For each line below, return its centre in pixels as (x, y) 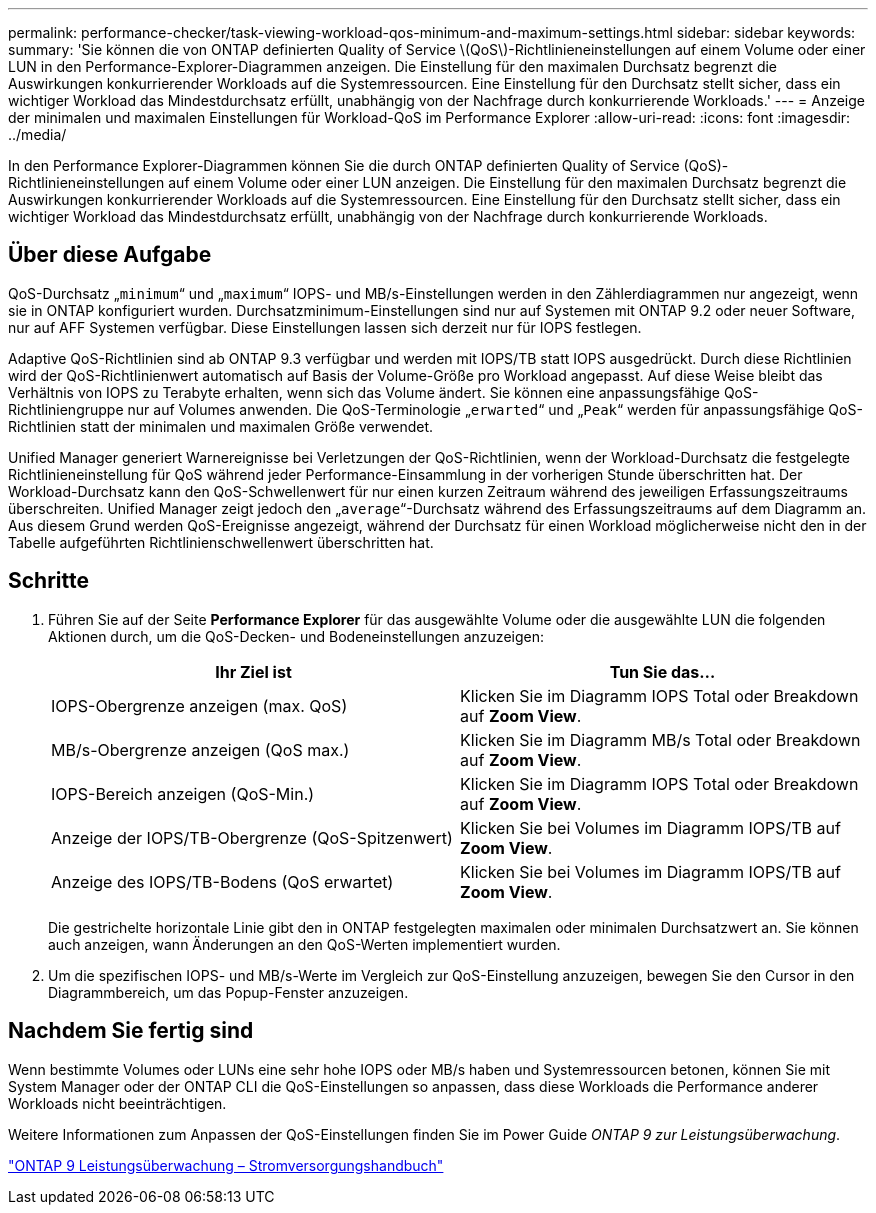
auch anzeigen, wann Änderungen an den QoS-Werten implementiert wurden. (304, 944)
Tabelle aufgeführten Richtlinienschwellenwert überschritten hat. (221, 542)
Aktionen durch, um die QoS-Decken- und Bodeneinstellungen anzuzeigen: (296, 636)
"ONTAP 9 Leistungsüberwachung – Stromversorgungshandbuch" (226, 1165)
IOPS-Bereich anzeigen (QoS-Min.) (183, 793)
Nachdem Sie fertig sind (131, 1031)
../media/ (37, 134)
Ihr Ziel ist (253, 671)
